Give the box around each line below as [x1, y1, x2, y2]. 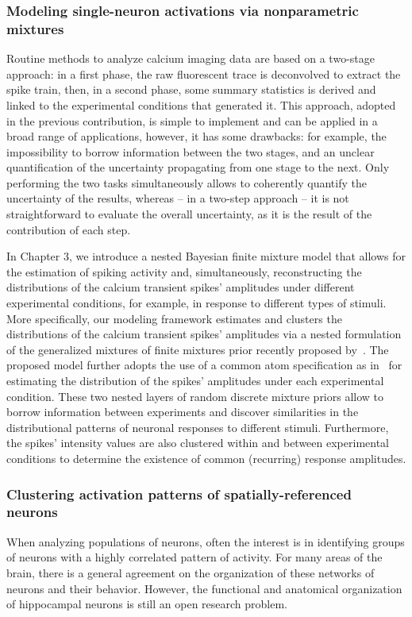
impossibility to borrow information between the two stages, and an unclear [6, 143, 375, 160]
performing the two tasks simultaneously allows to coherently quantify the [6, 174, 367, 191]
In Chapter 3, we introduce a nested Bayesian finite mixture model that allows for [6, 248, 406, 264]
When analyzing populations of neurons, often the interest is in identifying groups [6, 533, 405, 550]
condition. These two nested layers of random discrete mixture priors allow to [6, 388, 384, 404]
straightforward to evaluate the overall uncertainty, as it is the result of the [6, 206, 372, 222]
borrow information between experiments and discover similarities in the [6, 403, 359, 420]
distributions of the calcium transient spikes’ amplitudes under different [6, 279, 355, 295]
